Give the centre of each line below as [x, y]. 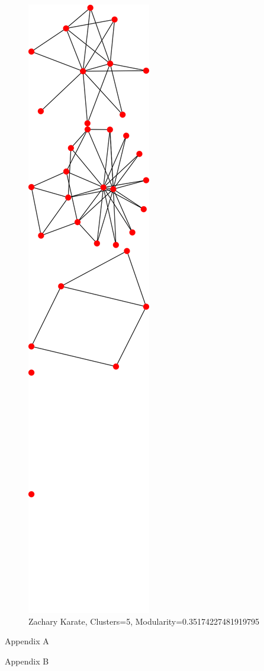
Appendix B [27, 661]
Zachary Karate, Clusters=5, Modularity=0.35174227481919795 [144, 621]
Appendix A [27, 641]
